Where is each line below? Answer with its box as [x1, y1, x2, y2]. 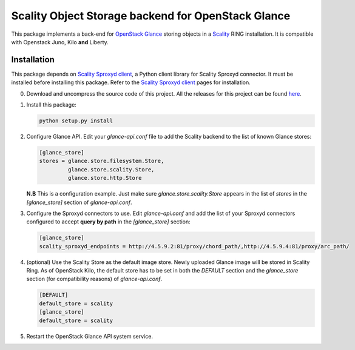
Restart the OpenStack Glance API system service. [26, 332, 153, 340]
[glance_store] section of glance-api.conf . [26, 199, 133, 206]
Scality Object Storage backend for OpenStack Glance [11, 9, 291, 22]
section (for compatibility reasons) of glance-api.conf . [26, 276, 163, 283]
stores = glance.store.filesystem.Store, [39, 157, 164, 165]
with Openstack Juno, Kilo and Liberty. [11, 38, 109, 45]
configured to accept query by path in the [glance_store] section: [26, 218, 191, 225]
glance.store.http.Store [67, 174, 142, 182]
